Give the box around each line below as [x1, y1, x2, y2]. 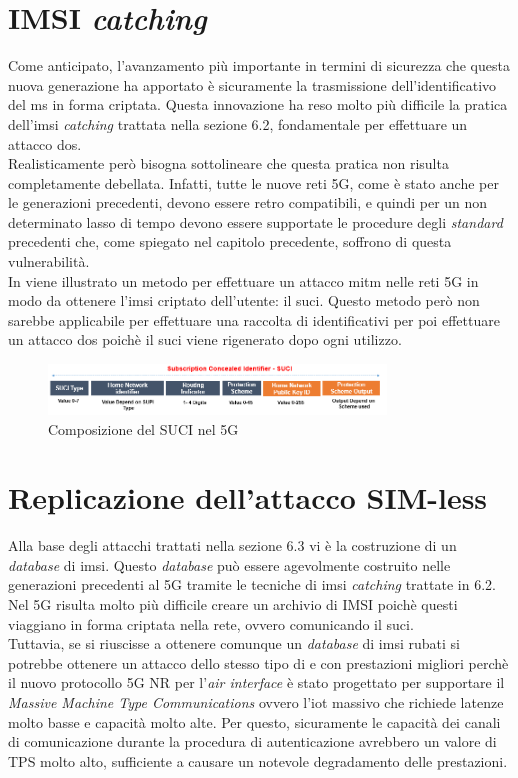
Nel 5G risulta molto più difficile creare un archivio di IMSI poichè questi [8, 594, 458, 615]
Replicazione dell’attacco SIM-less [8, 477, 488, 518]
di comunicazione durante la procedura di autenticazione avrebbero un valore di [8, 731, 497, 752]
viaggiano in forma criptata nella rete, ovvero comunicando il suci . [8, 613, 414, 634]
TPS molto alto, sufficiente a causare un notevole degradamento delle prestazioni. [8, 750, 508, 771]
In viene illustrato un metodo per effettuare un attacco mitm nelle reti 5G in [8, 270, 479, 291]
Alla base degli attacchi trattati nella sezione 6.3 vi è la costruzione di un [8, 535, 457, 556]
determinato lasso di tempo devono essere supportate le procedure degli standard [8, 211, 503, 232]
